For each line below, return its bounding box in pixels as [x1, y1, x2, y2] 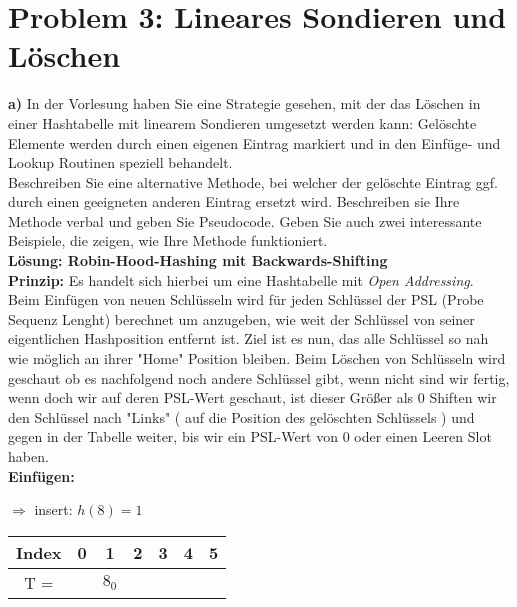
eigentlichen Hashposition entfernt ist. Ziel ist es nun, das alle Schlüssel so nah [8, 328, 489, 349]
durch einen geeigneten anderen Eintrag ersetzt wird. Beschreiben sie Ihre [8, 191, 460, 212]
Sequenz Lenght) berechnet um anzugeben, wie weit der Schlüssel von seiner [8, 308, 475, 329]
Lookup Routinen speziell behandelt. [8, 152, 233, 173]
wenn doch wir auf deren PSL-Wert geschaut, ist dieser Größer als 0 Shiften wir [8, 387, 497, 408]
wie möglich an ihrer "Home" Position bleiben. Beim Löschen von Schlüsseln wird [8, 348, 506, 369]
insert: [34, 499, 73, 520]
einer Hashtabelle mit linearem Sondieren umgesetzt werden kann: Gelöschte [8, 112, 477, 133]
